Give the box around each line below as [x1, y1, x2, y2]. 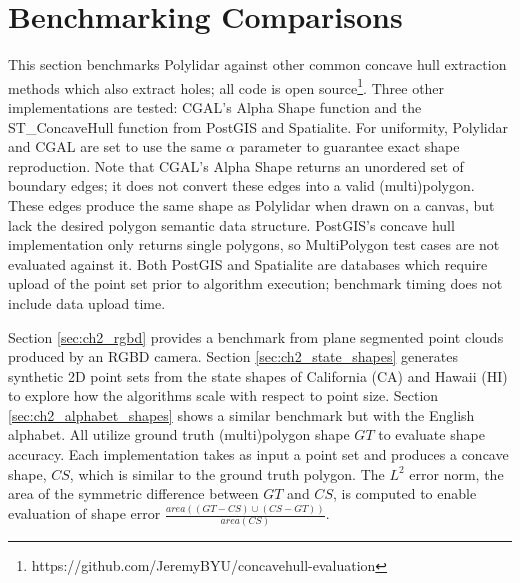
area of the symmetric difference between [8, 483, 259, 504]
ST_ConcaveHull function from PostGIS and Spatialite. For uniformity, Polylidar [8, 116, 508, 137]
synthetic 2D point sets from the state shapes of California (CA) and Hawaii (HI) [8, 365, 508, 386]
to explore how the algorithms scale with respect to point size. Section [8, 385, 439, 406]
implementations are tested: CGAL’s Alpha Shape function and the [8, 96, 422, 117]
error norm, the [409, 463, 504, 484]
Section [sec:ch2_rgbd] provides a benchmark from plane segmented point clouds [8, 326, 504, 347]
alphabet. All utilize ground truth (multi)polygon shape [8, 424, 350, 445]
